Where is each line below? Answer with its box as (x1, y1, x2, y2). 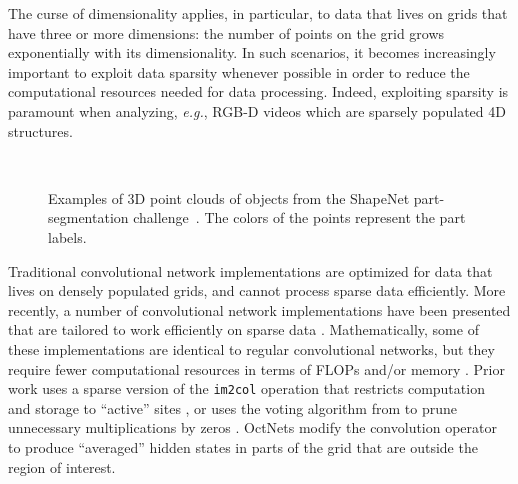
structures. (8, 120, 73, 141)
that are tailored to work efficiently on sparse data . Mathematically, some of (8, 319, 479, 340)
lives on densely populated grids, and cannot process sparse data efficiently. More (8, 280, 506, 301)
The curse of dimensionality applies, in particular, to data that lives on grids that (8, 3, 508, 23)
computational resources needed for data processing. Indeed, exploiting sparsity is (8, 81, 509, 102)
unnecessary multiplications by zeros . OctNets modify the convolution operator (8, 417, 498, 438)
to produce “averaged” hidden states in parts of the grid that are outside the (8, 436, 478, 457)
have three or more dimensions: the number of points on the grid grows (8, 22, 445, 43)
